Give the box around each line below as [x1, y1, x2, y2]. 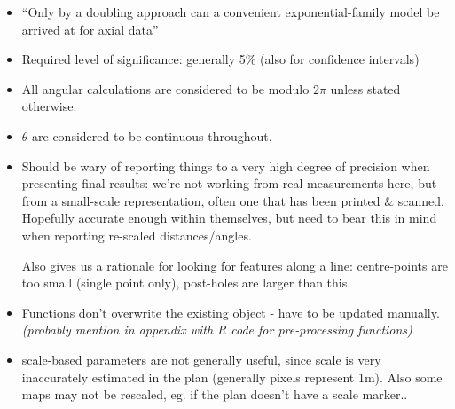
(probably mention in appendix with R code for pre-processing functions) [21, 320, 412, 339]
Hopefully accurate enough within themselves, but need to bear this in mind [21, 208, 437, 227]
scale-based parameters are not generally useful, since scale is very [21, 350, 381, 368]
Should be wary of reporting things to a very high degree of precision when [21, 156, 430, 175]
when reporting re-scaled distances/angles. [21, 225, 252, 244]
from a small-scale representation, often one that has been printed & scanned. [21, 191, 444, 209]
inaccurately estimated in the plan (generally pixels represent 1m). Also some [21, 367, 443, 386]
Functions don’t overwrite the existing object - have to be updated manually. [21, 303, 440, 321]
